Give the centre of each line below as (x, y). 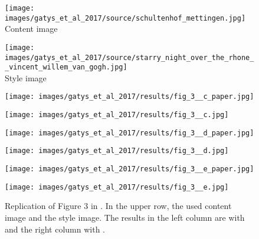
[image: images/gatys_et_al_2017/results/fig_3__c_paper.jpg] (129, 97)
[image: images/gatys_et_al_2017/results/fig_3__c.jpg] (117, 115)
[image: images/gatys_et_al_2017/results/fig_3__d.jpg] (117, 151)
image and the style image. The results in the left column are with (125, 217)
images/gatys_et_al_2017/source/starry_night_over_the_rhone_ (129, 57)
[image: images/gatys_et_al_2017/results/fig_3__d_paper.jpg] (129, 133)
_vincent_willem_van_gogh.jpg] (66, 67)
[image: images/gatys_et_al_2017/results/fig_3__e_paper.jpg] (129, 169)
